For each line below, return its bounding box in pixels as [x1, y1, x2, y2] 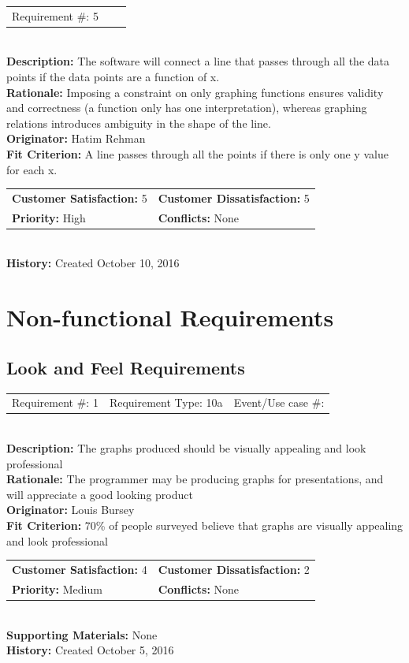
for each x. [6, 161, 58, 177]
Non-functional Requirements [6, 301, 334, 333]
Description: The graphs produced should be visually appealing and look [6, 440, 366, 456]
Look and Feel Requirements [6, 355, 245, 379]
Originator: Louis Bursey [6, 501, 135, 518]
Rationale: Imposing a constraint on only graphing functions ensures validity [6, 84, 384, 100]
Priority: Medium [12, 580, 102, 597]
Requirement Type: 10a [109, 394, 223, 411]
